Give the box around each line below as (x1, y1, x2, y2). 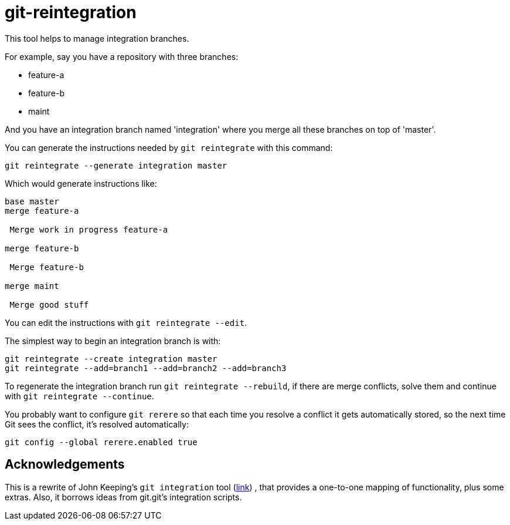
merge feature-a (5, 206, 79, 216)
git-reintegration (5, 2, 137, 22)
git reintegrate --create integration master (5, 354, 217, 364)
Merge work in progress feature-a (9, 224, 168, 234)
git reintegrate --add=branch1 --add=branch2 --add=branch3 (5, 363, 287, 373)
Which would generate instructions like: (5, 178, 157, 189)
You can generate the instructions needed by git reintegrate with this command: (5, 142, 333, 153)
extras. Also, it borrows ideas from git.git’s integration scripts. (5, 492, 242, 502)
